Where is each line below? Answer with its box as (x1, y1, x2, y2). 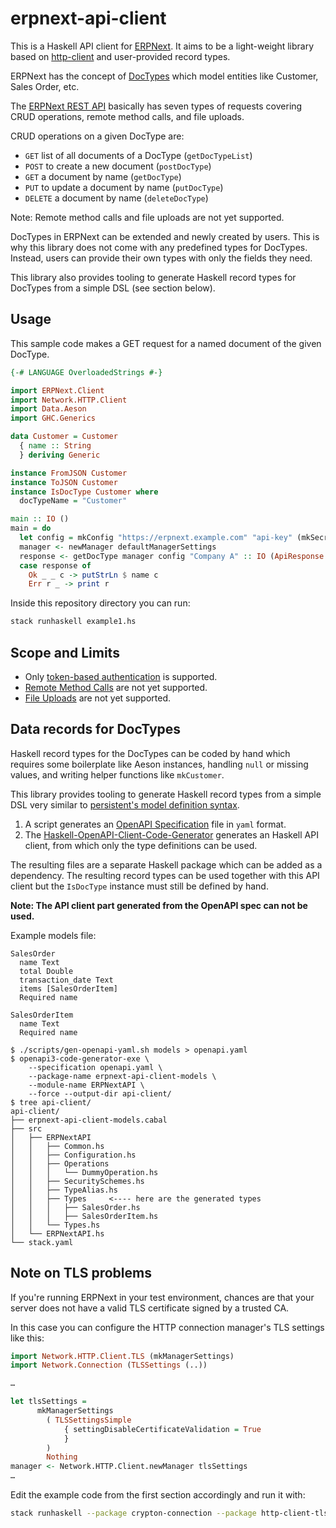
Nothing (46, 1452, 78, 1462)
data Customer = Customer (10, 432, 118, 442)
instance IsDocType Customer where (10, 487, 159, 497)
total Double (19, 966, 74, 976)
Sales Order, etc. (10, 80, 80, 92)
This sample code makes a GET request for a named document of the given (10, 337, 322, 349)
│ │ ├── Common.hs (10, 1141, 105, 1151)
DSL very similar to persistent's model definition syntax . (10, 798, 240, 811)
